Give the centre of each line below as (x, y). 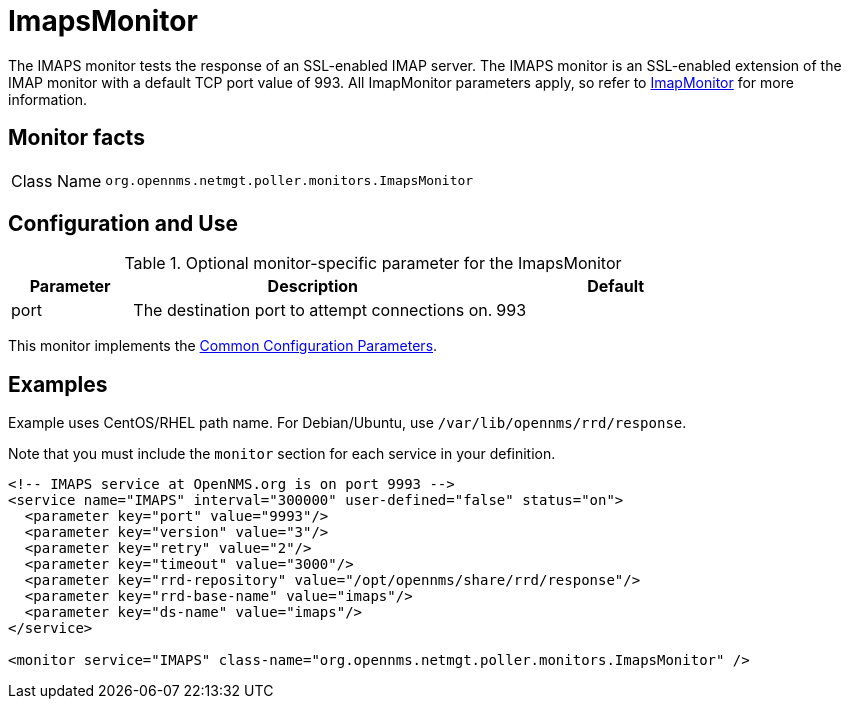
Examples (58, 384)
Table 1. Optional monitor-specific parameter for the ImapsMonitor (373, 263)
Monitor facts (76, 138)
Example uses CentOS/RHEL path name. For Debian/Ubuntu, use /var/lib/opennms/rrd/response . (347, 423)
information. (48, 99)
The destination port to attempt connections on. (313, 310)
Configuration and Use (123, 224)
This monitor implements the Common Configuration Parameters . (223, 346)
